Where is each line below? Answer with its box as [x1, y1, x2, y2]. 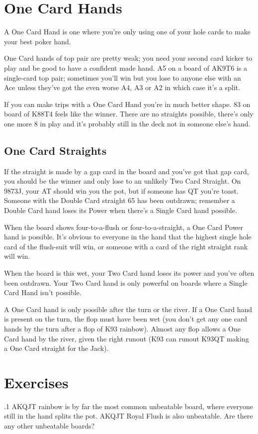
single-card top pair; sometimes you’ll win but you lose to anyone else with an [4, 72, 241, 83]
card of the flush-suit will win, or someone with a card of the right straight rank [4, 241, 248, 251]
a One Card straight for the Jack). [4, 343, 109, 353]
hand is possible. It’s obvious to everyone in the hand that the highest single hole [4, 231, 252, 242]
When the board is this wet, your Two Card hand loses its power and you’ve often [4, 268, 255, 278]
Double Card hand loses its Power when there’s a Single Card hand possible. [4, 205, 237, 216]
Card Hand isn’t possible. [4, 287, 82, 298]
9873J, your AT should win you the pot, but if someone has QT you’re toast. [4, 185, 239, 196]
